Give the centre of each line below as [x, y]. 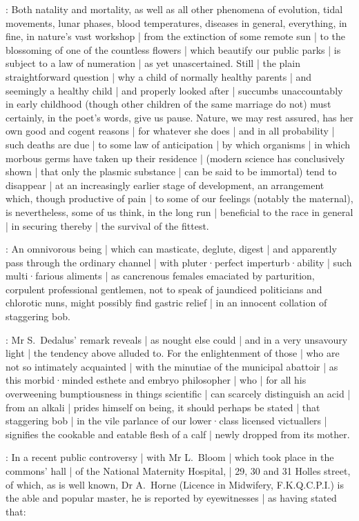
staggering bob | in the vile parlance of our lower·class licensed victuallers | [166, 421]
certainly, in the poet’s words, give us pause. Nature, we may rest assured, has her [179, 117]
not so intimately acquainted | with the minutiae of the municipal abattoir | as [172, 366]
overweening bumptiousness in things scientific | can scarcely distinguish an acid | [178, 394]
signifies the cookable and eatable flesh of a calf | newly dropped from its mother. [178, 434]
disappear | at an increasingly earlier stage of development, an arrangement [165, 185]
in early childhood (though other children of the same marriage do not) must [168, 104]
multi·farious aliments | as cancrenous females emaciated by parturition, [160, 276]
